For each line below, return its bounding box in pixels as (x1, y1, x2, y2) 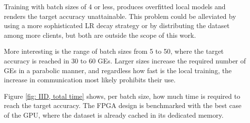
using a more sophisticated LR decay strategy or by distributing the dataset (4, 20, 230, 31)
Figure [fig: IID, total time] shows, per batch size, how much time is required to (4, 91, 240, 101)
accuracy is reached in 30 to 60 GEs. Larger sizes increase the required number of (4, 55, 246, 65)
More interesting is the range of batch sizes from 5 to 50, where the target (4, 46, 224, 56)
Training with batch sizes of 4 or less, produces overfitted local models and (4, 1, 226, 11)
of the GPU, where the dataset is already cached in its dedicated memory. (4, 109, 224, 120)
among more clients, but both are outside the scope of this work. (4, 30, 196, 40)
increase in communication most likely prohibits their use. (4, 75, 176, 85)
